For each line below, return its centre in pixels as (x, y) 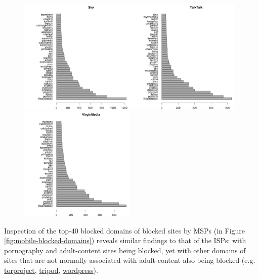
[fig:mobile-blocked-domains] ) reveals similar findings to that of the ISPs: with (125, 240)
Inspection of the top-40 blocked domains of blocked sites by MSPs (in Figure (125, 230)
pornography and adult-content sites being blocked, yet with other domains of (125, 250)
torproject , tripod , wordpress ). (51, 270)
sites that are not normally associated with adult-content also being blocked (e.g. (130, 260)
